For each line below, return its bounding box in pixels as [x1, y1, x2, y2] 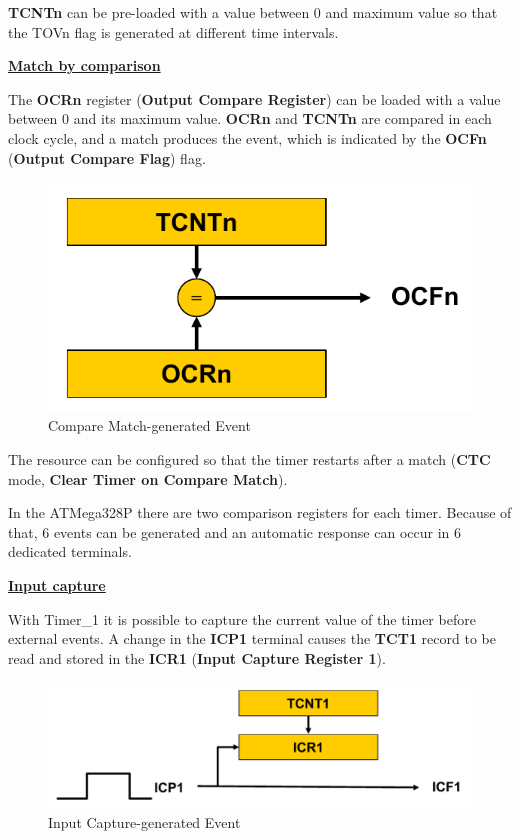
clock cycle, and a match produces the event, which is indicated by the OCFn [8, 127, 487, 148]
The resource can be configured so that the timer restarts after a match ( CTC [8, 449, 491, 470]
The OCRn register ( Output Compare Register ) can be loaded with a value [8, 88, 501, 109]
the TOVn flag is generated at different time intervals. [8, 21, 339, 42]
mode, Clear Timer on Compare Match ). [8, 468, 288, 489]
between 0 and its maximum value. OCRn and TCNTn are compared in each [8, 108, 492, 129]
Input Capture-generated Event [48, 811, 241, 832]
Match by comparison [8, 55, 161, 76]
